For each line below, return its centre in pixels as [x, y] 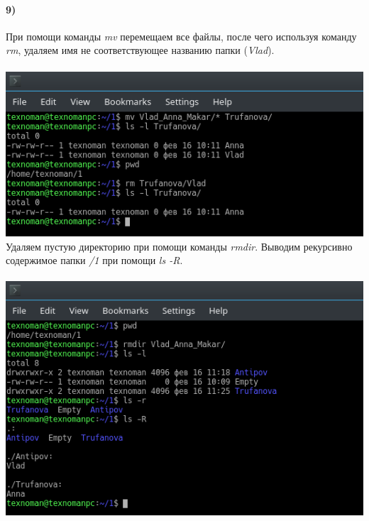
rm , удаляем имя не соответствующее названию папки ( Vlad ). [140, 50]
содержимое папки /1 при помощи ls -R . [94, 260]
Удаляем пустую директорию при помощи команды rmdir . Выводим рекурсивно [179, 246]
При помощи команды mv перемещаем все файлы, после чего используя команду [181, 36]
